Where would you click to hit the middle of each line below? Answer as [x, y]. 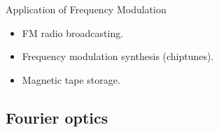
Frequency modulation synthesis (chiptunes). [118, 56]
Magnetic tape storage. [71, 79]
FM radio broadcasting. [73, 32]
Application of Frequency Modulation [86, 9]
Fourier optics [57, 117]
